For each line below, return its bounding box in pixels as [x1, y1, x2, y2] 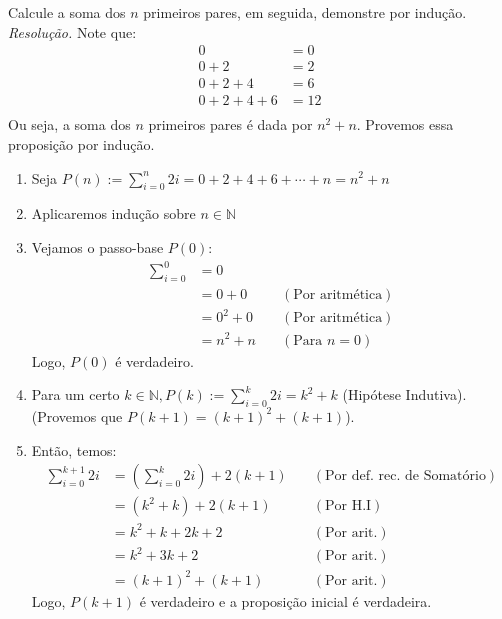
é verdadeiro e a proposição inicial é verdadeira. [139, 590, 432, 611]
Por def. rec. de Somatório [325, 469, 486, 484]
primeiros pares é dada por [148, 114, 313, 135]
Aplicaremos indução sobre [31, 203, 196, 224]
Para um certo [31, 384, 120, 405]
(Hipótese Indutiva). [342, 384, 467, 405]
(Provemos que [31, 405, 123, 426]
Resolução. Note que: [8, 21, 137, 42]
